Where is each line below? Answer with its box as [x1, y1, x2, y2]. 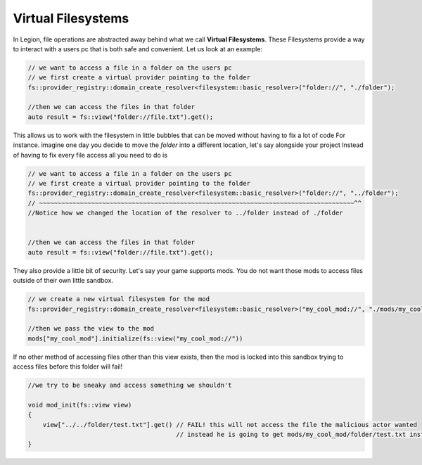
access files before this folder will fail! [13, 362, 123, 371]
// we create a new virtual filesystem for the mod [27, 295, 210, 303]
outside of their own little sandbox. [13, 276, 114, 285]
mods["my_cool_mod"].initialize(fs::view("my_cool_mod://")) [27, 334, 243, 343]
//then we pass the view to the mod [27, 324, 155, 333]
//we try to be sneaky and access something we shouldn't [27, 381, 232, 390]
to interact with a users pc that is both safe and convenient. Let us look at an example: [13, 44, 263, 53]
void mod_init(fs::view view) [27, 401, 132, 409]
